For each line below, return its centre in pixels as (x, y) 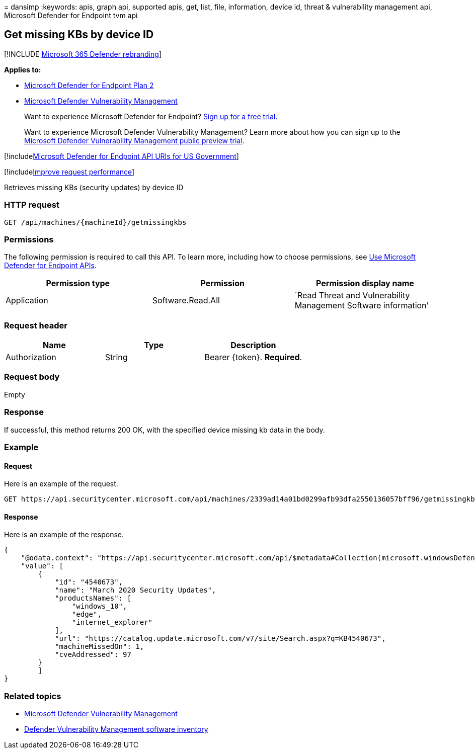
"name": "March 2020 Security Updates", (136, 590)
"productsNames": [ (93, 598)
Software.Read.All (186, 301)
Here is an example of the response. (64, 535)
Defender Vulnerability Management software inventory (116, 729)
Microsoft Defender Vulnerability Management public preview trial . (134, 140)
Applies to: (23, 69)
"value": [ (42, 566)
